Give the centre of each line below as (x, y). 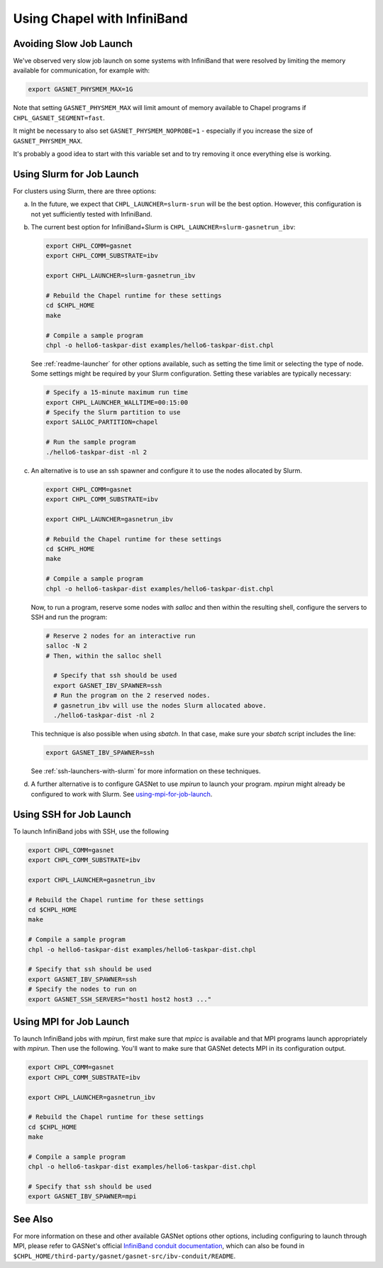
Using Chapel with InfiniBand (100, 18)
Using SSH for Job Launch (72, 814)
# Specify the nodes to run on (83, 989)
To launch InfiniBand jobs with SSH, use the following (91, 831)
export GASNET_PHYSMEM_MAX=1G (81, 89)
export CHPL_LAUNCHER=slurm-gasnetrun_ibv (121, 276)
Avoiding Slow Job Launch (73, 44)
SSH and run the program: (69, 617)
